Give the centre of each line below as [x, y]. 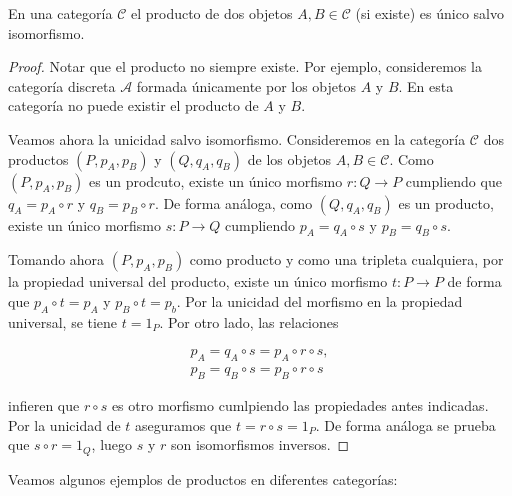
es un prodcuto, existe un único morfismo [216, 180]
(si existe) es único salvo [429, 13]
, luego [112, 444]
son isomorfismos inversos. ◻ [260, 444]
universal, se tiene [63, 321]
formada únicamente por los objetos [246, 85]
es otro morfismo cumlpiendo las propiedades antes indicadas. [300, 405]
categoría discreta [62, 85]
